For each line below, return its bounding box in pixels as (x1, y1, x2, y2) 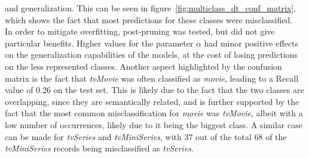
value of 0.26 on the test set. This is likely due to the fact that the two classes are (5, 83, 304, 96)
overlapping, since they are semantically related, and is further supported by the (5, 95, 299, 107)
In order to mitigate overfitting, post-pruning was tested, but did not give (5, 25, 275, 38)
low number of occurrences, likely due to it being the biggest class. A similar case (5, 118, 302, 131)
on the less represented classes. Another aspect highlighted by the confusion (5, 60, 282, 72)
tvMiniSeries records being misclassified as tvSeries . (5, 142, 194, 154)
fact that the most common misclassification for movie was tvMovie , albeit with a (5, 107, 303, 119)
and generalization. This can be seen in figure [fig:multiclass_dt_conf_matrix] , (5, 2, 296, 14)
